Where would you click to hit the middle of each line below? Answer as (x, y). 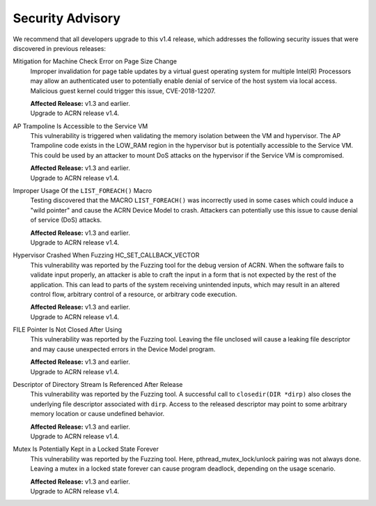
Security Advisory (67, 18)
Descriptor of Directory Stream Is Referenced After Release (98, 385)
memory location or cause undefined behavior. (97, 414)
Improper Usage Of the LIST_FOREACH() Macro (83, 191)
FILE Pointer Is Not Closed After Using (67, 330)
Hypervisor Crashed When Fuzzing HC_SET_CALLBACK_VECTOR (106, 255)
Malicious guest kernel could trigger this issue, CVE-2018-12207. (123, 91)
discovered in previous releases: (60, 48)
